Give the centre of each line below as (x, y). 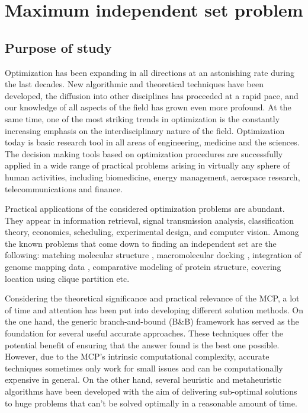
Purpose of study (58, 47)
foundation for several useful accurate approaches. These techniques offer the (144, 333)
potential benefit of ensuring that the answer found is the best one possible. (142, 344)
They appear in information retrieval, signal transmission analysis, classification (150, 220)
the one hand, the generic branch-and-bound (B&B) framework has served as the (152, 321)
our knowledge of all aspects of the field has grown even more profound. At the (148, 107)
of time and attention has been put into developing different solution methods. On (154, 309)
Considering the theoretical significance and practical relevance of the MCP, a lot (152, 298)
